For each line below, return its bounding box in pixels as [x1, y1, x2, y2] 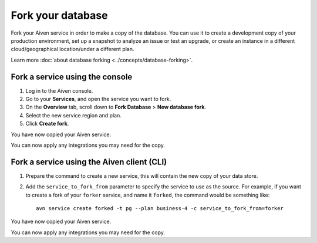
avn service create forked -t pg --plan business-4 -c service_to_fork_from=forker [36, 205, 284, 212]
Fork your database [11, 9, 108, 22]
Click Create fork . [25, 120, 69, 127]
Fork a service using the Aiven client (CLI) [11, 157, 167, 167]
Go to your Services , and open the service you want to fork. [25, 96, 171, 103]
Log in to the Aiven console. [25, 87, 93, 94]
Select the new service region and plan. [25, 112, 122, 119]
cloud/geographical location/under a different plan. [11, 46, 134, 53]
